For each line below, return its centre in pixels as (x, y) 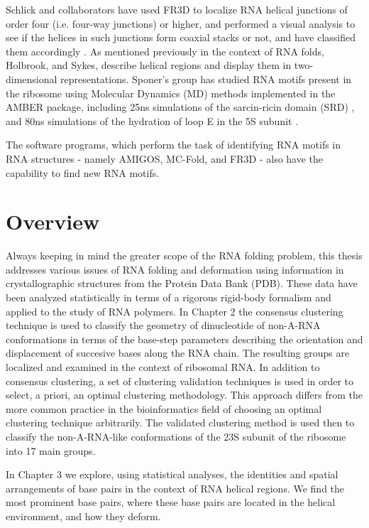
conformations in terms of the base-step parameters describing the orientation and (184, 339)
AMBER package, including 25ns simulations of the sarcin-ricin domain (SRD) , (180, 107)
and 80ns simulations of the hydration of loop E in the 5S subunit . (152, 120)
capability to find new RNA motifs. (83, 172)
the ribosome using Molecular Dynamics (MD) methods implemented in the (171, 93)
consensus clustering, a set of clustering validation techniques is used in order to (180, 381)
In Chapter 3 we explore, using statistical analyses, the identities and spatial (172, 474)
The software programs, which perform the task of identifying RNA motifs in (174, 145)
